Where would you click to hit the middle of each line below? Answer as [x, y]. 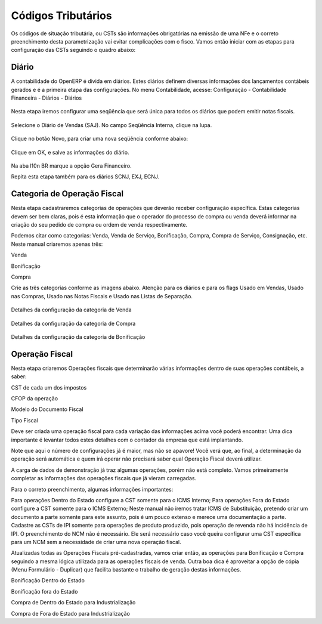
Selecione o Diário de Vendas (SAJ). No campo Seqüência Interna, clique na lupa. [112, 125]
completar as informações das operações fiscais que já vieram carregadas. [104, 478]
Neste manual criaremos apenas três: [57, 244]
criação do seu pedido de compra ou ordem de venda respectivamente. [99, 225]
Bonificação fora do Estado [44, 591]
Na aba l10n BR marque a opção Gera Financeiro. [71, 166]
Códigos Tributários [62, 16]
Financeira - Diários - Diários [47, 98]
